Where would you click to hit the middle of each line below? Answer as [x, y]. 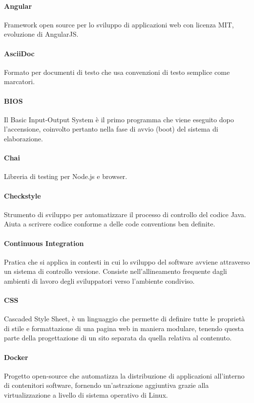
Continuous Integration [44, 243]
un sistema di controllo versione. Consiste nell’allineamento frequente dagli [116, 271]
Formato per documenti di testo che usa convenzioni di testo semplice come [117, 72]
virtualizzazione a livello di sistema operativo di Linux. [86, 395]
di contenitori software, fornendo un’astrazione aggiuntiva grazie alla [106, 385]
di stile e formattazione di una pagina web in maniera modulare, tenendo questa [124, 328]
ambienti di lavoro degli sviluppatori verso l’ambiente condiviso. [99, 280]
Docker [16, 357]
